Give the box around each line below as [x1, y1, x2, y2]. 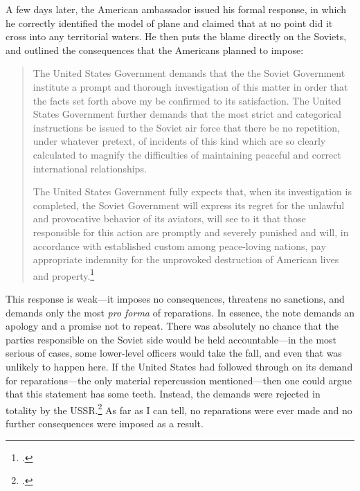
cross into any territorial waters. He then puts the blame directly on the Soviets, [6, 29, 347, 44]
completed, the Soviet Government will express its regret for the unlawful [33, 197, 345, 212]
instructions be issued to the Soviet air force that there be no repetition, [33, 120, 340, 134]
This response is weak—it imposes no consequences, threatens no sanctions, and [6, 291, 345, 305]
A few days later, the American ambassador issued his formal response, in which [6, 2, 346, 16]
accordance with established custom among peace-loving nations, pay [33, 238, 326, 253]
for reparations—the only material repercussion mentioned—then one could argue [6, 373, 352, 387]
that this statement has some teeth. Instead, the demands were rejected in [6, 386, 321, 401]
